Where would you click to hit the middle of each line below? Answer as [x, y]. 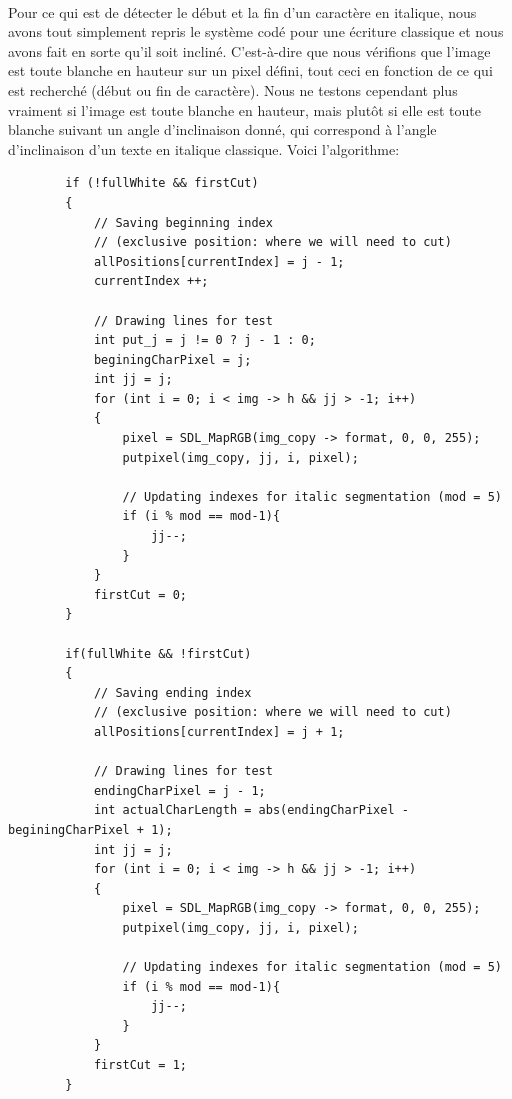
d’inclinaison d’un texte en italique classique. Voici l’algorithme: [204, 148]
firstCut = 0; [140, 594]
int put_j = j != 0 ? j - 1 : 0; [204, 340]
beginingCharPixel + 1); [90, 829]
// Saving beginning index [183, 222]
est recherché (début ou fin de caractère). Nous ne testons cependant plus [233, 89]
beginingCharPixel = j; [172, 359]
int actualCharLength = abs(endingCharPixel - [251, 810]
